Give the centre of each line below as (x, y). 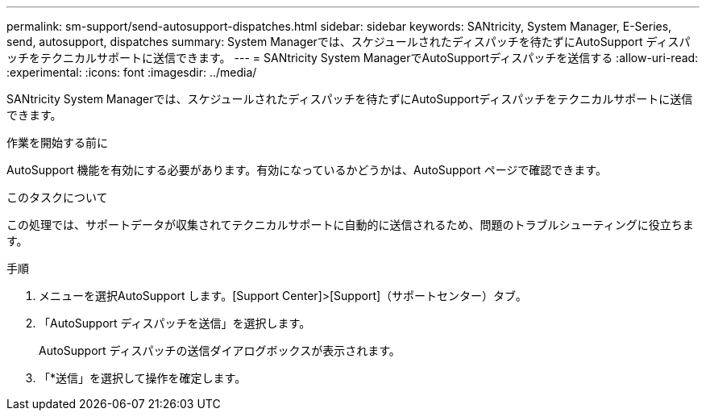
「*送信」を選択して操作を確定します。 (143, 378)
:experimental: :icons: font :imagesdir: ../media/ (132, 72)
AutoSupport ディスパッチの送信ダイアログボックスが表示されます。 (220, 350)
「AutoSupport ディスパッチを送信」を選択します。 (175, 323)
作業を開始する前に (57, 142)
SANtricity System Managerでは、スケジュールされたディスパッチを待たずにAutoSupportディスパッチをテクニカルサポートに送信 (350, 99)
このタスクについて (57, 197)
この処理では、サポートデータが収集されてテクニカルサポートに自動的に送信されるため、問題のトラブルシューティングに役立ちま (350, 225)
